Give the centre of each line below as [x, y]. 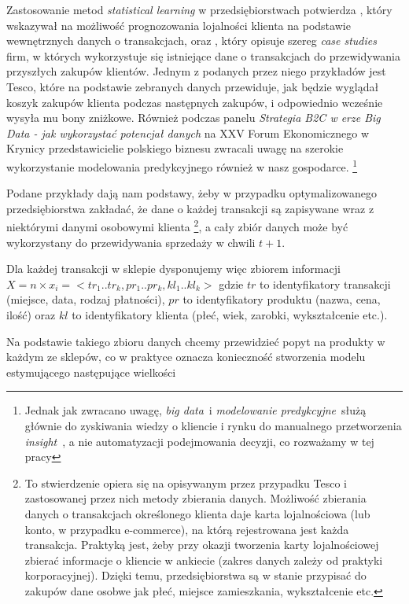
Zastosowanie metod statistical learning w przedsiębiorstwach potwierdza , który [199, 9]
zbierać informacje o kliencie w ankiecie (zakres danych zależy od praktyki [204, 560]
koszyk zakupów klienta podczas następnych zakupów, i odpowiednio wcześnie [195, 102]
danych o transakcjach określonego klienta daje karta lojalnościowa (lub [197, 513]
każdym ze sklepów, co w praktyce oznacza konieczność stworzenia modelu [186, 357]
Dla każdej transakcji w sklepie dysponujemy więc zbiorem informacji [173, 269]
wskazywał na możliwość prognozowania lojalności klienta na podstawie [179, 25]
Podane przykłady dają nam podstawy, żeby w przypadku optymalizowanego [192, 193]
